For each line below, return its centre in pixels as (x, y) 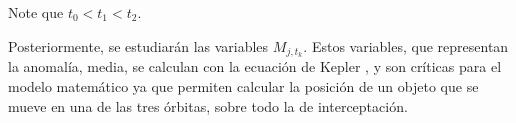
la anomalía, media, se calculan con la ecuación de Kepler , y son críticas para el (255, 66)
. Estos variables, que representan (406, 45)
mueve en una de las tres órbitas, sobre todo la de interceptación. (208, 105)
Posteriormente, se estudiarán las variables (138, 45)
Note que (36, 12)
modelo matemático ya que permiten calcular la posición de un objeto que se (243, 86)
